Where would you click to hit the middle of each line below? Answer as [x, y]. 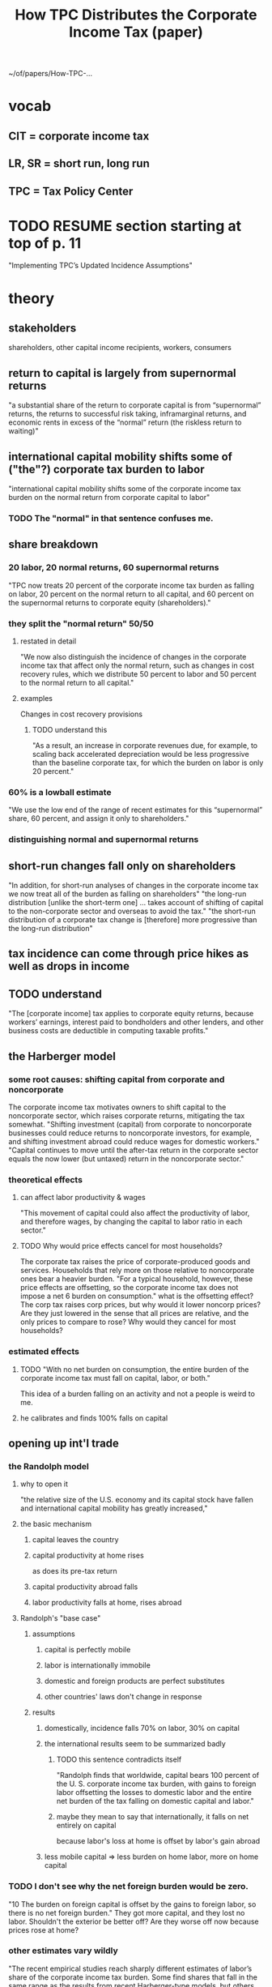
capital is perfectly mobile [87, 1650]
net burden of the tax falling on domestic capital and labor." [155, 1801]
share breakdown [53, 545]
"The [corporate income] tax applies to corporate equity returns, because [131, 1014]
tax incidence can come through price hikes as [129, 954]
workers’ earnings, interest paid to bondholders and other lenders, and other [136, 1022]
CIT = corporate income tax [79, 136]
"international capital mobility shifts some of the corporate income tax [125, 489]
